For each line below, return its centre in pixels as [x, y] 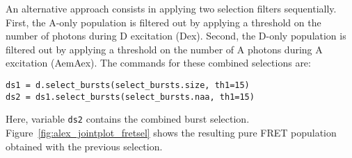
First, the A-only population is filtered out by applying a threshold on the [163, 22]
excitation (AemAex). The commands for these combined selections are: [158, 63]
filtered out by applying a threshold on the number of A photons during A [164, 49]
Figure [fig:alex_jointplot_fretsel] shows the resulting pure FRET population [171, 132]
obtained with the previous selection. [84, 146]
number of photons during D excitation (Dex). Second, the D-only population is [176, 36]
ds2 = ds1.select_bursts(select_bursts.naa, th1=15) [130, 97]
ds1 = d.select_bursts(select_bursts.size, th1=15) [128, 85]
